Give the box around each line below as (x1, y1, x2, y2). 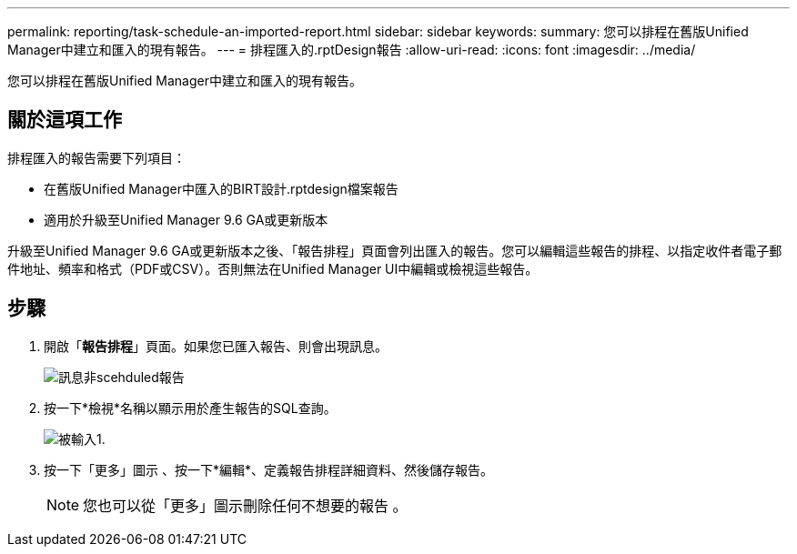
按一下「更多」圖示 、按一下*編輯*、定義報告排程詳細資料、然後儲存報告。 (44, 461, 493, 478)
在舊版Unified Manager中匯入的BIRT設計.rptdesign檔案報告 (44, 180, 398, 196)
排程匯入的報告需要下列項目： (7, 149, 186, 166)
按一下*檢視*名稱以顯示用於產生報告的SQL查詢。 (44, 399, 337, 416)
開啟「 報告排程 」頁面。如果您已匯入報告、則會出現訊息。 (44, 337, 388, 354)
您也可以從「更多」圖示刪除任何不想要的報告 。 (83, 496, 408, 515)
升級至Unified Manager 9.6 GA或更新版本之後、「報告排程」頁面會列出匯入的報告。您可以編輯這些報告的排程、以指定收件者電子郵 (7, 242, 782, 258)
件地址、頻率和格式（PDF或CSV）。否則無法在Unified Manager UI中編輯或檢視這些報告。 (7, 260, 539, 277)
